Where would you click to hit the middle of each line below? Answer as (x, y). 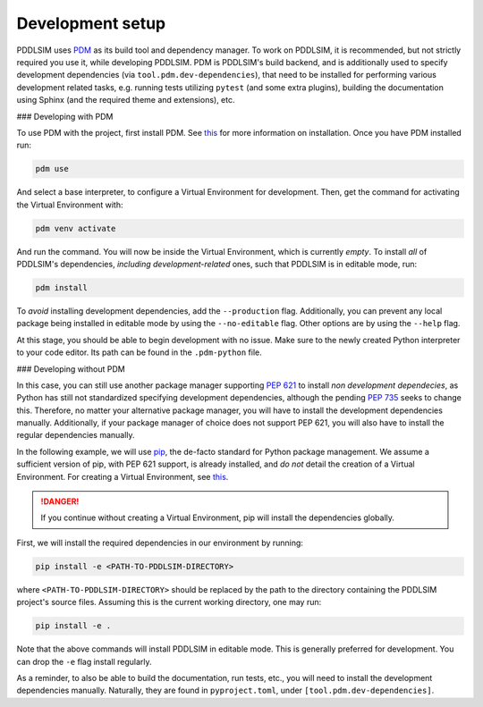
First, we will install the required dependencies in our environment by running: (160, 543)
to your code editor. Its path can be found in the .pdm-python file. (140, 352)
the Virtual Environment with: (70, 205)
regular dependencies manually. (76, 435)
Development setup (91, 23)
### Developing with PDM (65, 116)
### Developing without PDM (71, 369)
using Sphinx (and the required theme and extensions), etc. (126, 100)
